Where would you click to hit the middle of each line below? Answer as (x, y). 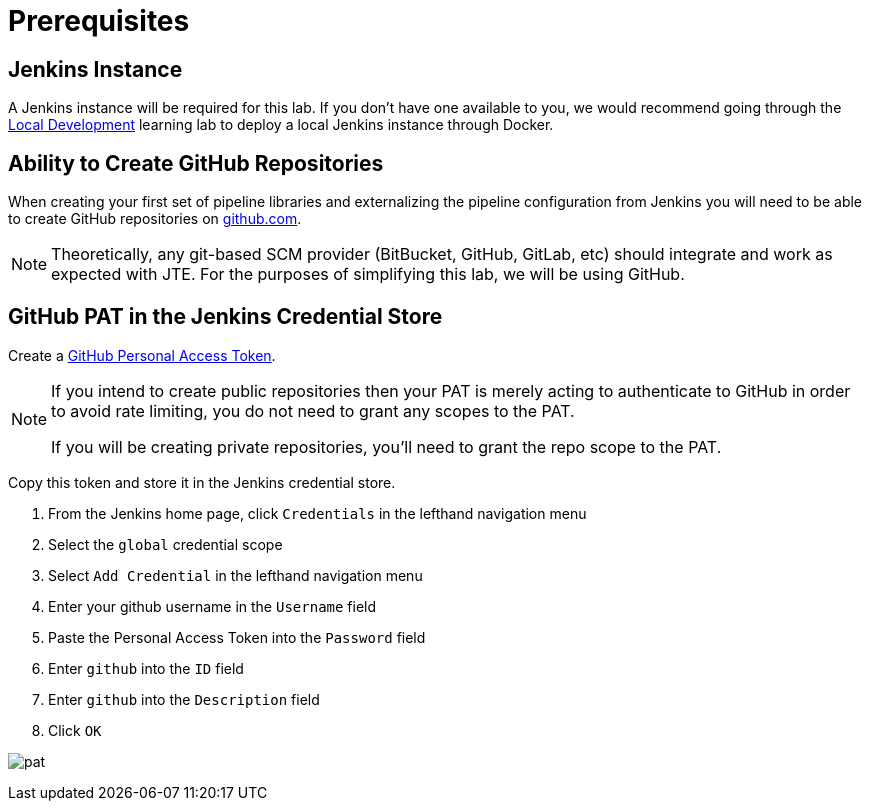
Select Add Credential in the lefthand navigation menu (235, 575)
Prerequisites (99, 21)
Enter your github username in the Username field (212, 606)
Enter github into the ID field (146, 668)
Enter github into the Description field (184, 699)
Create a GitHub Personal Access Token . (142, 355)
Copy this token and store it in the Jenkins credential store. (202, 482)
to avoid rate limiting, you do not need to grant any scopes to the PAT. (313, 410)
